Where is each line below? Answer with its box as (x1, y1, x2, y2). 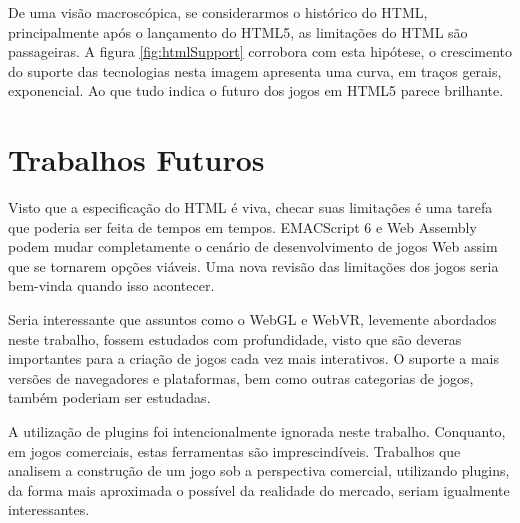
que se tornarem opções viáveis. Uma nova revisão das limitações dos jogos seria (8, 255, 499, 276)
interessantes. (8, 499, 90, 520)
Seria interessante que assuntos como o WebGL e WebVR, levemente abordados (8, 309, 497, 330)
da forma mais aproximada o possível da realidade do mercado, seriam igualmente (8, 479, 510, 500)
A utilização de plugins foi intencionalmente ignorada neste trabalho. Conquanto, (8, 421, 506, 442)
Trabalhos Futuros (8, 139, 265, 180)
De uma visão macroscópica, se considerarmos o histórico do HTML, (8, 2, 428, 22)
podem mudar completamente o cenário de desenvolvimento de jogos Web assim (8, 236, 498, 257)
